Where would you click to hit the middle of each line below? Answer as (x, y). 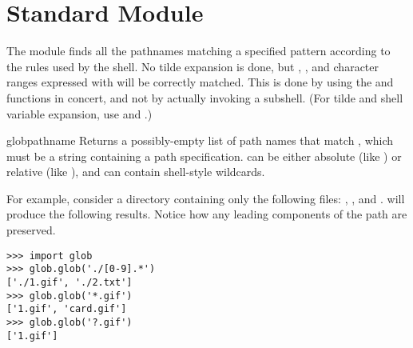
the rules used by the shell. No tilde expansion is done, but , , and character (193, 66)
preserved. (31, 230)
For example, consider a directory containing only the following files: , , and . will (206, 198)
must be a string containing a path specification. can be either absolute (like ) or (204, 156)
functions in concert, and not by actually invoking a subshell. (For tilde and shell (205, 97)
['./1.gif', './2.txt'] (69, 282)
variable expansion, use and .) (79, 113)
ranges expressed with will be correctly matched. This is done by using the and (200, 82)
